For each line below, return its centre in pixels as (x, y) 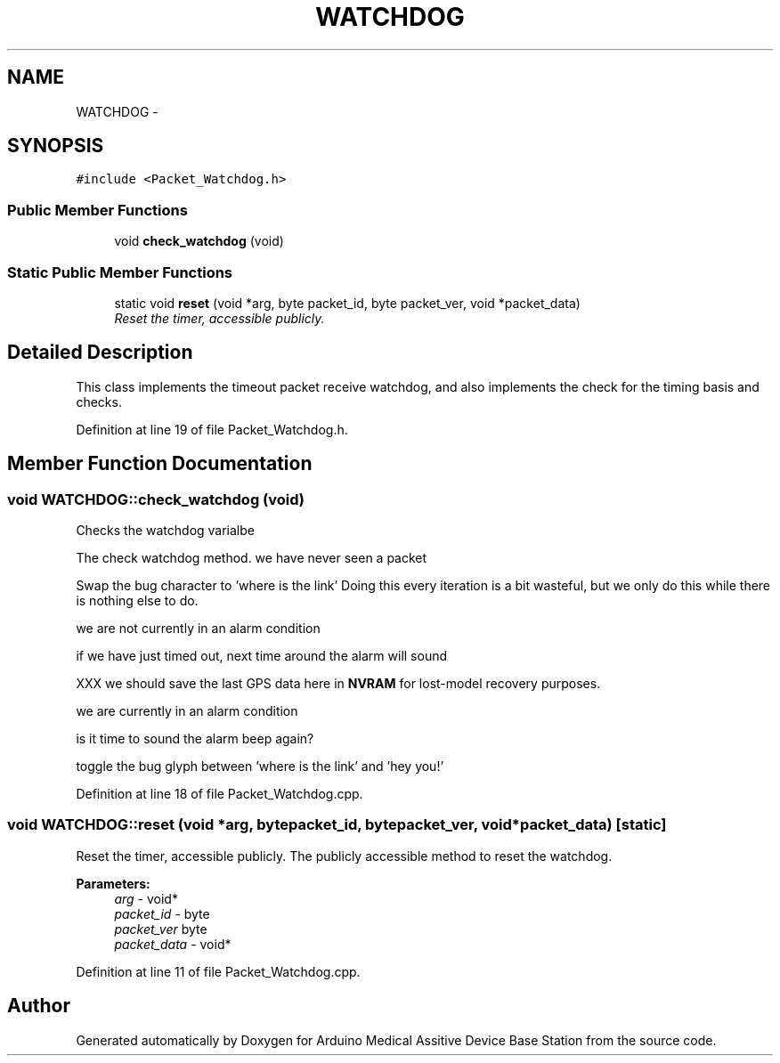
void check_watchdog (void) (199, 241)
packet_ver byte (161, 929)
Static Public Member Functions (120, 272)
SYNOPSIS (56, 146)
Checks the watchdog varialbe (165, 530)
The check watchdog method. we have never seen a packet (252, 558)
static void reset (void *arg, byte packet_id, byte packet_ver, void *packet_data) (347, 303)
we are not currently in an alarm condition (198, 628)
